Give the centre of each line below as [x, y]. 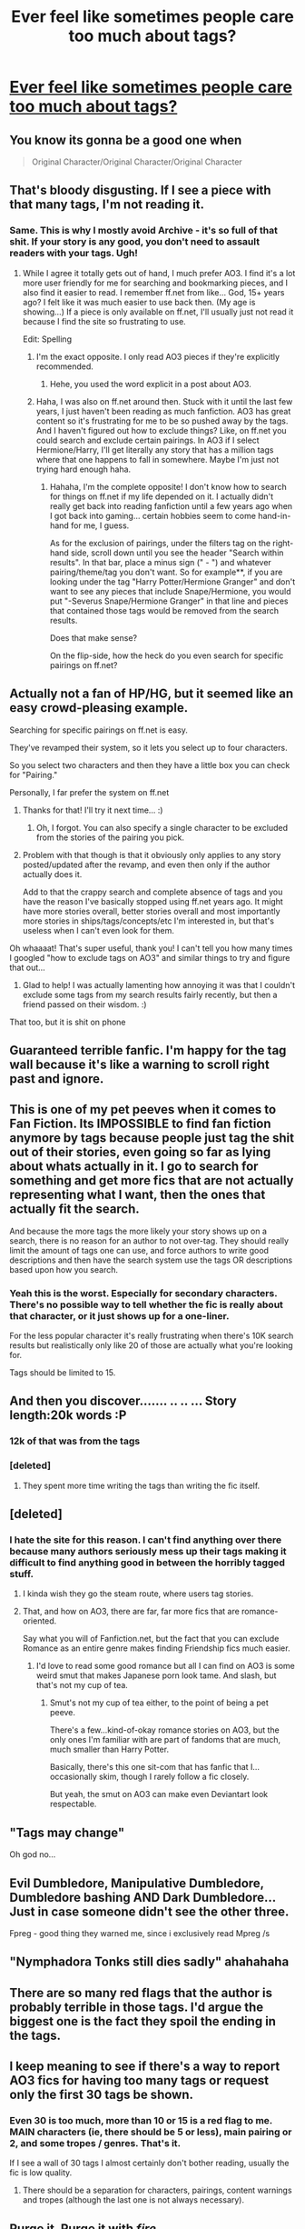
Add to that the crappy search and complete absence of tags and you [152, 892]
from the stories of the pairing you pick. [110, 837]
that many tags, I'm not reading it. [107, 205]
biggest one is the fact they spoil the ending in [143, 2021]
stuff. [22, 1574]
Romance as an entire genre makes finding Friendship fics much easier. [156, 1648]
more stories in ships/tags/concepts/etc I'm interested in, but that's [148, 921]
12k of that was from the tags [75, 1441]
